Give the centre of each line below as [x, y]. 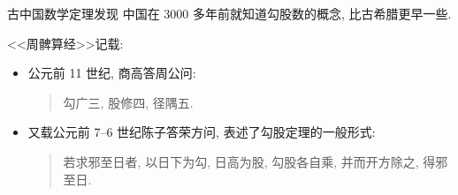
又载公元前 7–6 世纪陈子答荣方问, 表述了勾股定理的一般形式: [202, 132]
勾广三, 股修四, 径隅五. [128, 102]
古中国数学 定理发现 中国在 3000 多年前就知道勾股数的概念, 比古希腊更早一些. [229, 13]
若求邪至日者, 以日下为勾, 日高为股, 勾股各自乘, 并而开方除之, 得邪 [256, 161]
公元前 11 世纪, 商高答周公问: [112, 73]
